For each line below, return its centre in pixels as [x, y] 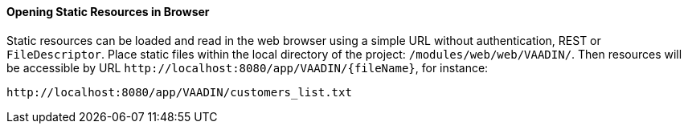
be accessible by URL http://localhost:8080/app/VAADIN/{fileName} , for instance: [248, 67]
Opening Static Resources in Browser [108, 12]
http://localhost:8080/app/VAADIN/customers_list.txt [179, 92]
